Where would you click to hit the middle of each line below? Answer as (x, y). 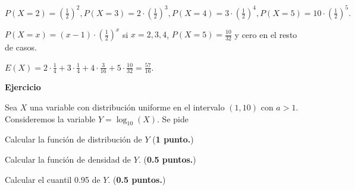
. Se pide (173, 118)
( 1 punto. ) (173, 139)
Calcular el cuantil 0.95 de (53, 179)
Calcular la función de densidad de (68, 159)
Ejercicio (23, 87)
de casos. (21, 47)
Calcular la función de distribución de (73, 139)
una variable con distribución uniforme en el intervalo (127, 107)
